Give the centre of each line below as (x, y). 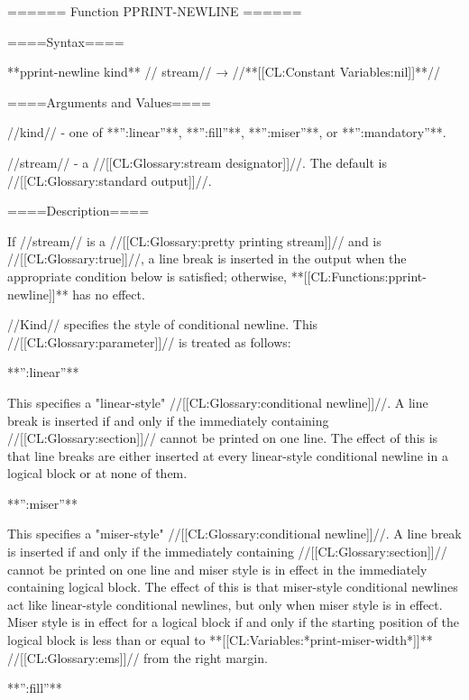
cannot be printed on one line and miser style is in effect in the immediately (217, 569)
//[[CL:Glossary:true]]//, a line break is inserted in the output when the (207, 258)
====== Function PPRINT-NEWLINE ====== (155, 11)
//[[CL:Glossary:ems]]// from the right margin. (138, 657)
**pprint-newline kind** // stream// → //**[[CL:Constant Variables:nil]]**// (224, 72)
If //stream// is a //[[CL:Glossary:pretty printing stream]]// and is (194, 240)
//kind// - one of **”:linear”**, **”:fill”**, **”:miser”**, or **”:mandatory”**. (227, 132)
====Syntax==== (66, 41)
